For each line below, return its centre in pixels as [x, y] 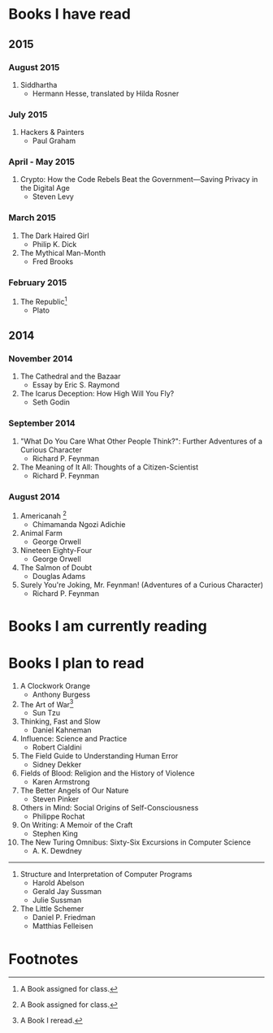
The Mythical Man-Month [63, 253]
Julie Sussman [57, 900]
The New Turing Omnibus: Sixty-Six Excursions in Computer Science [135, 842]
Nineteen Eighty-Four [56, 550]
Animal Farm [41, 533]
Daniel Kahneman [62, 730]
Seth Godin [51, 402]
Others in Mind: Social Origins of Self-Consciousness [109, 808]
